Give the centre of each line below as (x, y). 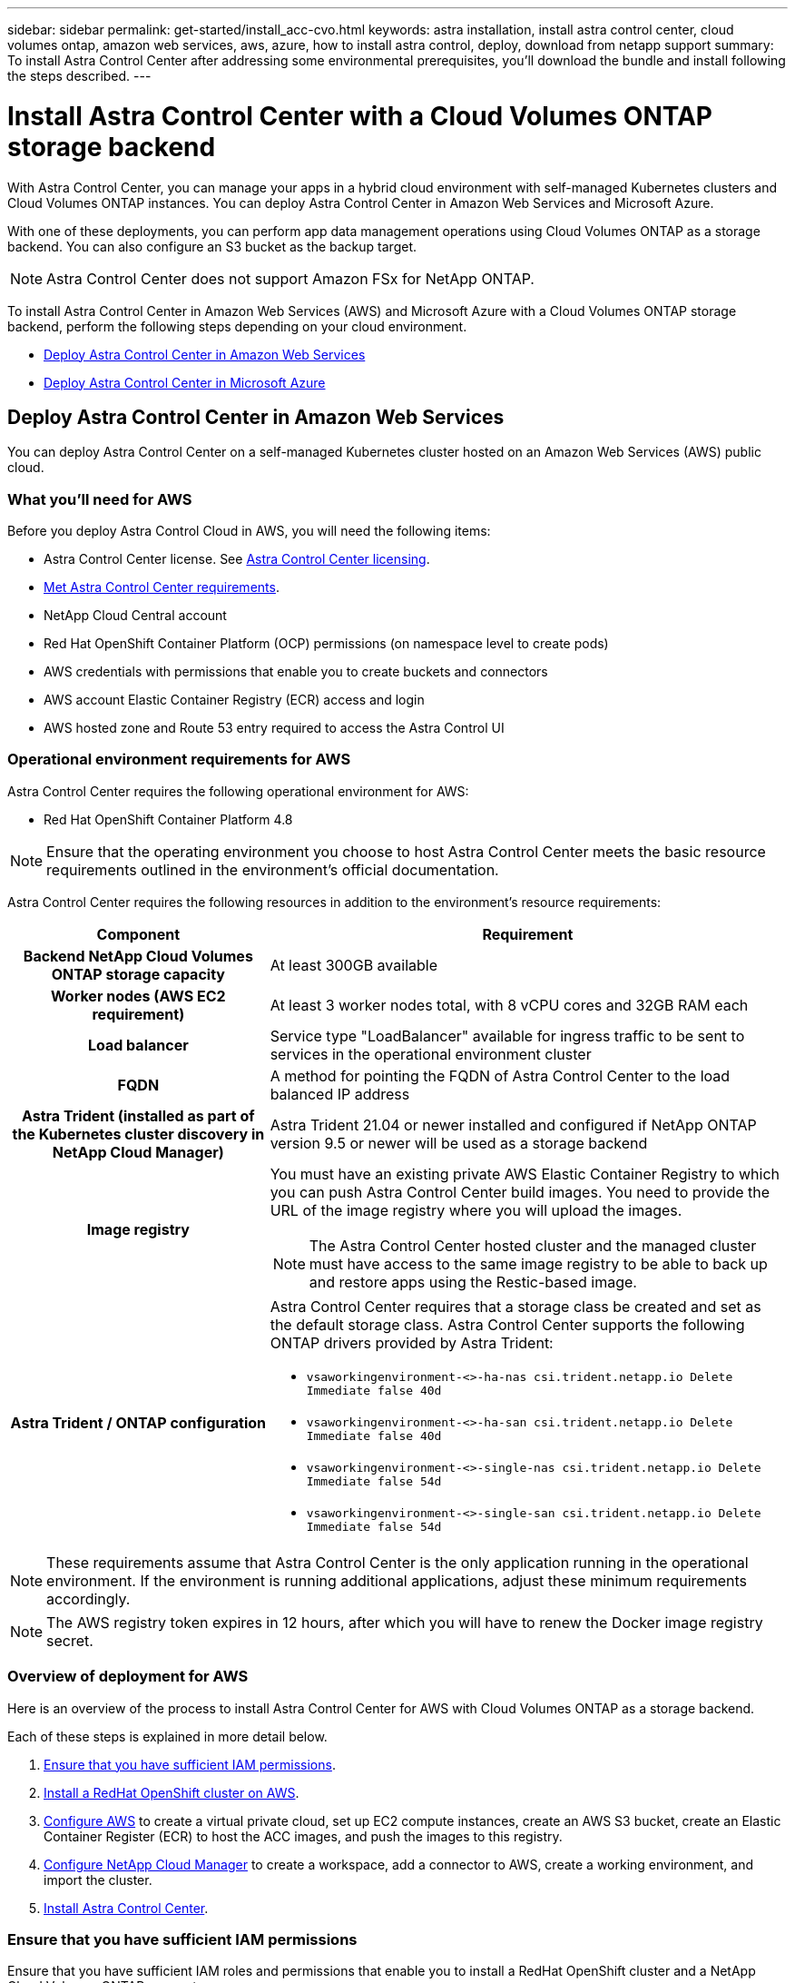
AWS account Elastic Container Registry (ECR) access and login (234, 700)
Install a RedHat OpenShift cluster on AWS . (172, 1792)
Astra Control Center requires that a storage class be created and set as (515, 1306)
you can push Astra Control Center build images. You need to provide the (520, 1192)
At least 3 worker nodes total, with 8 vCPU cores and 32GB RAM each (509, 1005)
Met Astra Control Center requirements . (162, 587)
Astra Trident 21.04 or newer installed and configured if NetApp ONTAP (513, 1125)
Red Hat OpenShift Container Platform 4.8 (168, 819)
